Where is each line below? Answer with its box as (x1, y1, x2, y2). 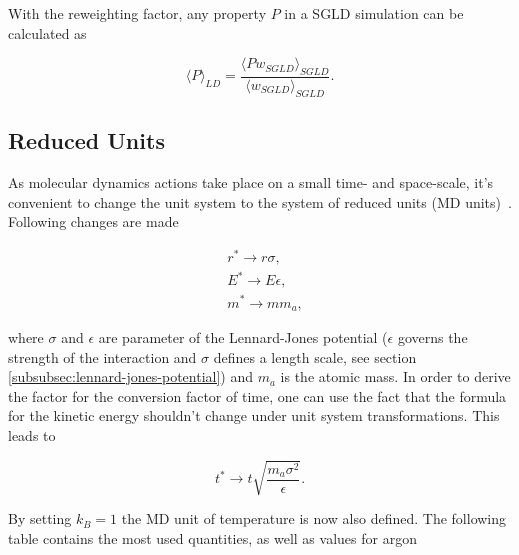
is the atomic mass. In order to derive (280, 366, 511, 387)
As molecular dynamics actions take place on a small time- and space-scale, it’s (8, 172, 494, 193)
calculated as (8, 22, 87, 43)
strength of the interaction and (8, 346, 197, 367)
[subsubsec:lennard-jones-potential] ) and (8, 366, 254, 387)
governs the (397, 327, 468, 347)
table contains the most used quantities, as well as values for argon (8, 527, 417, 548)
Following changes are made (8, 211, 179, 232)
